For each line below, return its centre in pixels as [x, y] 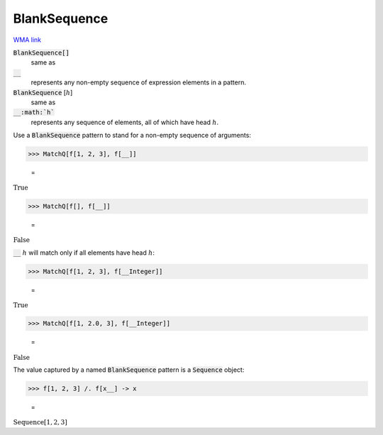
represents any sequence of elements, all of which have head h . [125, 122]
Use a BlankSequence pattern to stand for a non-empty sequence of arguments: [132, 136]
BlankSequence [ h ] [43, 92]
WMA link [27, 40]
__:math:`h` [34, 112]
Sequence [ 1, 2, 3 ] [40, 423]
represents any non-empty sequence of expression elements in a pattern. [138, 82]
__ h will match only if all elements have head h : [84, 253]
